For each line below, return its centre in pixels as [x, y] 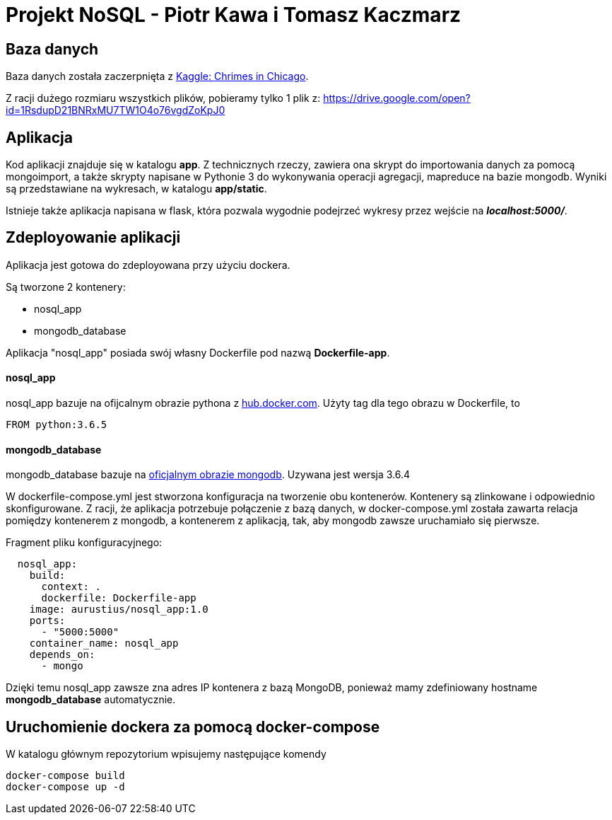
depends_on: [62, 655]
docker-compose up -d [65, 787]
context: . [71, 587]
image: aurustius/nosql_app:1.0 [119, 610]
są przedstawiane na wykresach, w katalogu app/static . [136, 189]
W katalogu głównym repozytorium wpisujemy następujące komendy [166, 754]
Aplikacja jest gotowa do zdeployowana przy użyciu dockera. [148, 265]
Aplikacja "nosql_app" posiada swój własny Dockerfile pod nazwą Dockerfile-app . [198, 352]
